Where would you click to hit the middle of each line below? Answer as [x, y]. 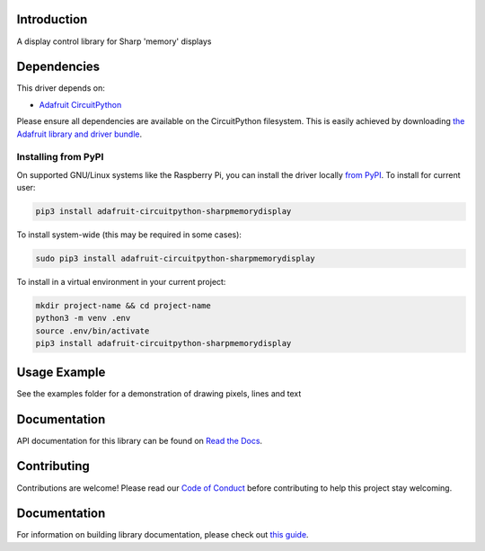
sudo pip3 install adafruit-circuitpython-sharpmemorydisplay [175, 259]
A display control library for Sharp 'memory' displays [114, 41]
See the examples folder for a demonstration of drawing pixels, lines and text [159, 393]
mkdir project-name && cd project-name [123, 306]
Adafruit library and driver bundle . [79, 134]
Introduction [52, 19]
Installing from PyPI [60, 157]
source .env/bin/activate [93, 331]
